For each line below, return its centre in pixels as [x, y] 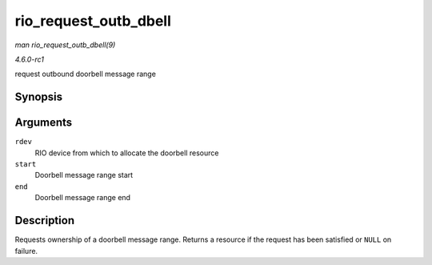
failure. [26, 251]
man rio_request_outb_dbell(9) [65, 45]
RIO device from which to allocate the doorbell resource [127, 153]
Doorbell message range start [84, 175]
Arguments [44, 123]
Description [45, 221]
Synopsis [39, 97]
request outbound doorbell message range [85, 74]
